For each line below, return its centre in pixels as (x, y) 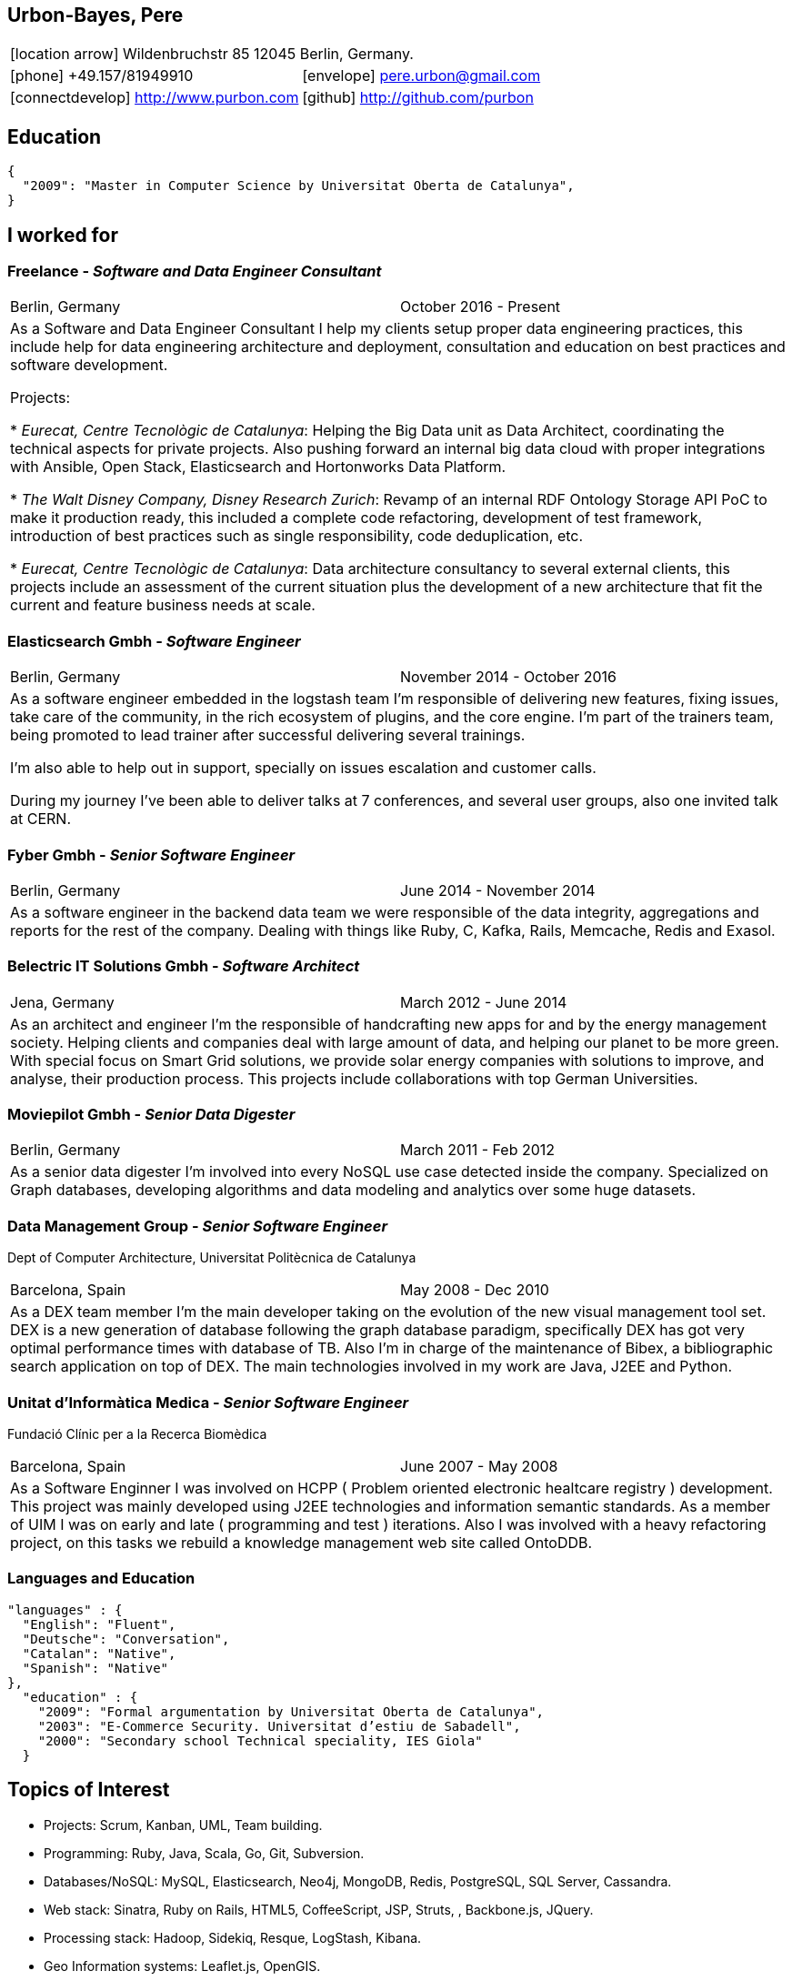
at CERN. (40, 819)
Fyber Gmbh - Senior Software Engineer (151, 855)
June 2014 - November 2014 (498, 890)
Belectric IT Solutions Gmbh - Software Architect (184, 966)
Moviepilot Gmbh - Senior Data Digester (151, 1115)
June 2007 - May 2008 (479, 1466)
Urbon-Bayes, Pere (95, 15)
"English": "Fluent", (99, 1624)
